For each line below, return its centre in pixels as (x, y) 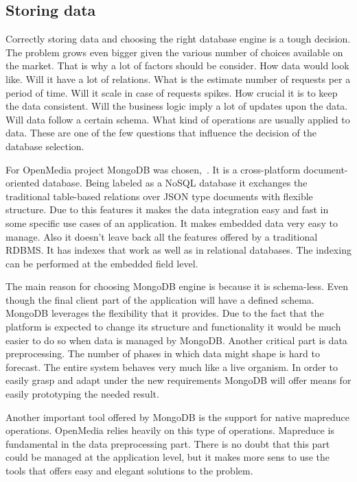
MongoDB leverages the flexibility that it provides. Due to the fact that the (165, 313)
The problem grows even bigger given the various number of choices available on (174, 52)
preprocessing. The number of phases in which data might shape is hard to (163, 353)
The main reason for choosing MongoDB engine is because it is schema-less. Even (177, 286)
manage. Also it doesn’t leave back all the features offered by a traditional (162, 236)
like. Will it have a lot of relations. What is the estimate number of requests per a (178, 79)
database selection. (45, 146)
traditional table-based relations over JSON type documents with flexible (159, 196)
